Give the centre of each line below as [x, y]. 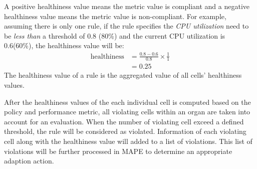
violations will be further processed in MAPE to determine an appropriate [118, 151]
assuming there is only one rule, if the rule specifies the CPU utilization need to [126, 26]
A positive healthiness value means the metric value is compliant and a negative [127, 6]
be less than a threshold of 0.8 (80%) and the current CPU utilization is [115, 35]
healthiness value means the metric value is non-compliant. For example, [115, 16]
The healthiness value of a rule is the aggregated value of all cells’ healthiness [123, 75]
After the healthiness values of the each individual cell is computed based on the [127, 102]
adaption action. [29, 161]
